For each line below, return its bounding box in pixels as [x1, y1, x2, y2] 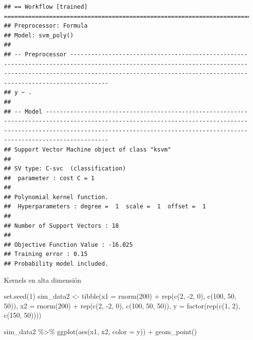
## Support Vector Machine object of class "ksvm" [4, 146, 171, 153]
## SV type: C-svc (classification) [4, 165, 126, 172]
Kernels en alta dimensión [4, 274, 81, 285]
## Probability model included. [4, 260, 108, 268]
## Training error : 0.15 [4, 251, 88, 258]
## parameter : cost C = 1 [4, 174, 95, 182]
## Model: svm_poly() [4, 32, 74, 39]
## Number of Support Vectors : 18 [4, 222, 119, 229]
